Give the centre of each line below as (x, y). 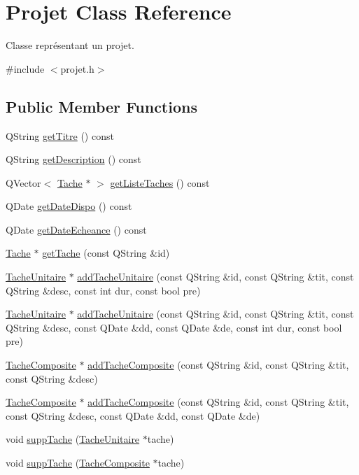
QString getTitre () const (60, 135)
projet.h (77, 68)
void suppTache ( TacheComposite (78, 463)
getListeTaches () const (160, 182)
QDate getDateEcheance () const (76, 229)
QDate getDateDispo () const (69, 206)
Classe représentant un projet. (70, 45)
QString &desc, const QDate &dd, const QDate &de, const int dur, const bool (174, 327)
